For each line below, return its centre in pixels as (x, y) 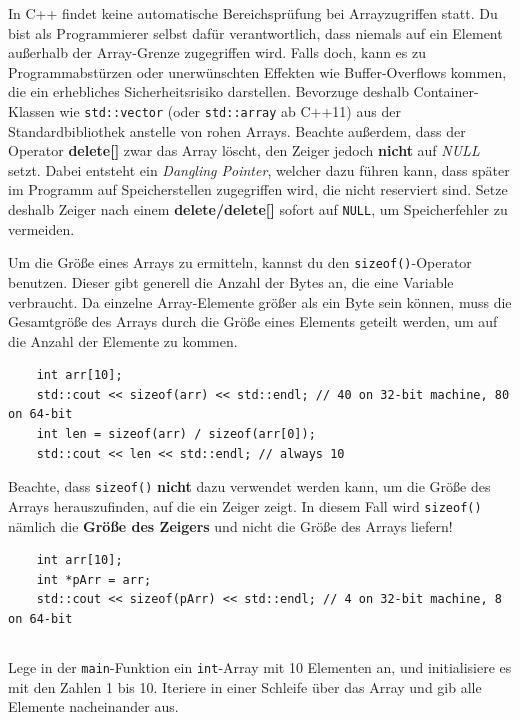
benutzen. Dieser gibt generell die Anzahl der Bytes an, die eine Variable (231, 281)
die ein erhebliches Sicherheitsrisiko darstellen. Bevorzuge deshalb (208, 91)
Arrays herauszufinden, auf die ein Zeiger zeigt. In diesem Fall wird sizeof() (245, 505)
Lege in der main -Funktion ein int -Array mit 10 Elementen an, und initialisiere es (260, 666)
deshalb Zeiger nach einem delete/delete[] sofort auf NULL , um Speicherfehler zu (258, 209)
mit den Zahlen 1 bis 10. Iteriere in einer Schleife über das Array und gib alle (245, 686)
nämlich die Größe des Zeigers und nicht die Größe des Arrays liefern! (230, 525)
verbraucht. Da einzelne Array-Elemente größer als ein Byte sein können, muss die (260, 301)
